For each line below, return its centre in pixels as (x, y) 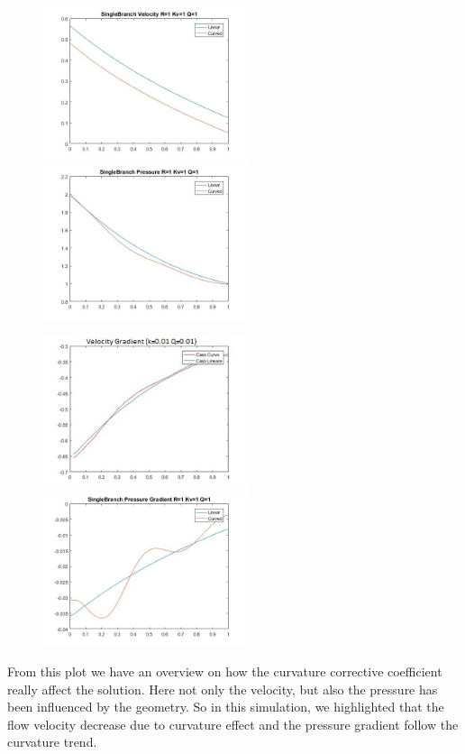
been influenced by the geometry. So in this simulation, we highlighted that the (226, 707)
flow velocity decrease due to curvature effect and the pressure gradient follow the (233, 724)
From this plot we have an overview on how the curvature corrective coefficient (225, 671)
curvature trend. (52, 742)
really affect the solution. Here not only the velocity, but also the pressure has (223, 689)
